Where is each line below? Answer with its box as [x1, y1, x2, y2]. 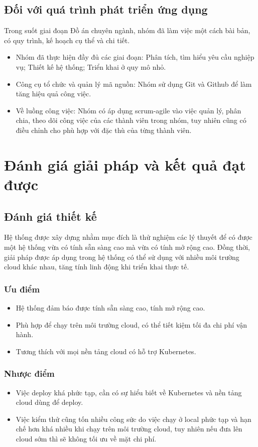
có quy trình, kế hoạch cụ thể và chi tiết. [4, 35, 130, 45]
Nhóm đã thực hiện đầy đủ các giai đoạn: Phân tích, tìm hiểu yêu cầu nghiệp [16, 52, 254, 62]
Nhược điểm [4, 367, 55, 380]
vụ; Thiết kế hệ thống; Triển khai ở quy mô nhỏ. [16, 61, 166, 72]
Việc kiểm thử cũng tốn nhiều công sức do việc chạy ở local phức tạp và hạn [16, 413, 251, 424]
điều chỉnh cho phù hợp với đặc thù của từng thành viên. [16, 124, 192, 135]
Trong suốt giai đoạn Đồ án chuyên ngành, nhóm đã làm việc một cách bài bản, [4, 25, 250, 36]
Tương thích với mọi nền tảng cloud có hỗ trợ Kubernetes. [16, 346, 196, 356]
